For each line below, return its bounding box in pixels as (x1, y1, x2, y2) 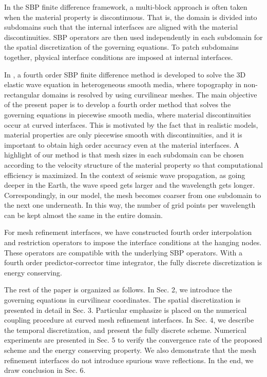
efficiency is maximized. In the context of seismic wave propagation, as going (4, 169, 245, 180)
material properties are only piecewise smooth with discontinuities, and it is (4, 129, 242, 140)
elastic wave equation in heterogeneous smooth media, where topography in (4, 79, 241, 90)
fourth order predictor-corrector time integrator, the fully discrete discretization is (4, 257, 262, 268)
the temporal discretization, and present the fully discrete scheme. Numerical (4, 324, 246, 335)
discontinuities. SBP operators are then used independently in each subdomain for (4, 31, 263, 42)
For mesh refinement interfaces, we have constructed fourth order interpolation (4, 227, 252, 237)
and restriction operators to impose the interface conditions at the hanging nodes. (4, 237, 262, 248)
